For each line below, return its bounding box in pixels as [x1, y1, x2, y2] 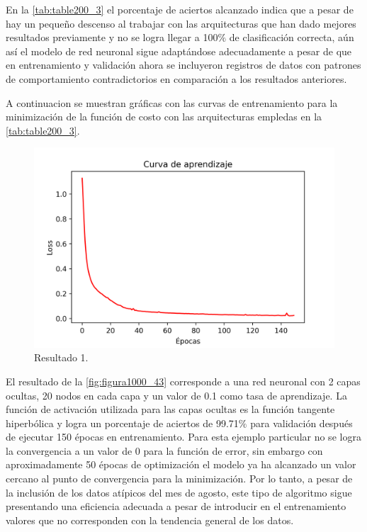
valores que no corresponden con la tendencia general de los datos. [6, 512, 294, 527]
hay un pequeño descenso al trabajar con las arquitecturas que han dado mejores [6, 16, 356, 30]
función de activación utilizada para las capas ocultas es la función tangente [6, 402, 335, 417]
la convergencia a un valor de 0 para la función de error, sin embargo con [6, 443, 323, 458]
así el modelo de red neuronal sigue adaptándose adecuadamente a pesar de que [6, 43, 352, 58]
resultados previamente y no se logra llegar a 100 [6, 30, 218, 45]
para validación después [250, 415, 353, 430]
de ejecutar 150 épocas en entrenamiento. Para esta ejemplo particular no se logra [6, 429, 361, 444]
